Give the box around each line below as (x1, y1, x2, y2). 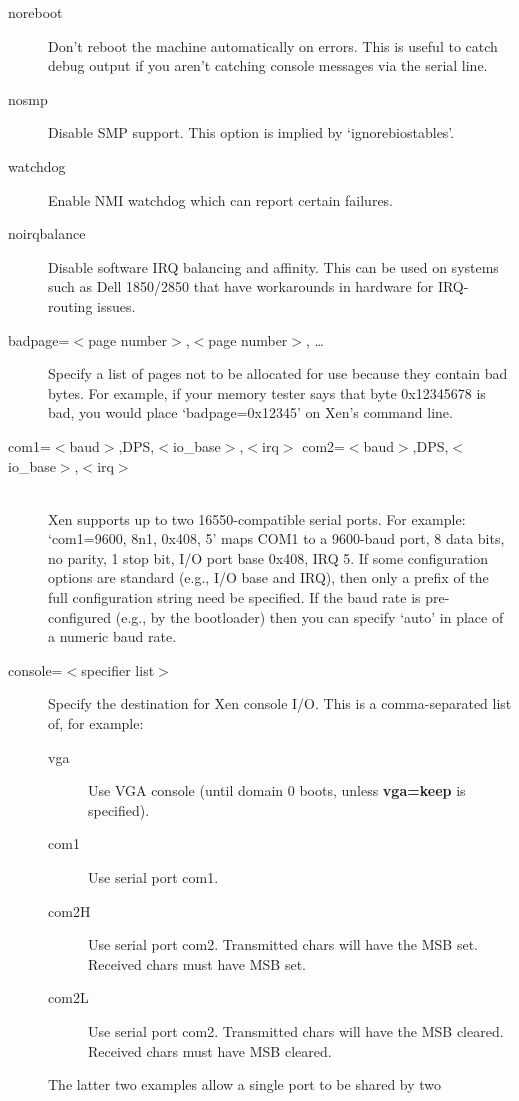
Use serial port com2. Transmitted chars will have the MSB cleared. (88, 1020, 504, 1041)
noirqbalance (8, 223, 86, 244)
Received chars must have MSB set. (88, 953, 306, 974)
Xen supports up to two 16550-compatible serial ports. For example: (48, 508, 466, 529)
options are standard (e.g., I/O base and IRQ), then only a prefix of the (48, 567, 489, 588)
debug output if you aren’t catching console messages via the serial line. (48, 55, 488, 76)
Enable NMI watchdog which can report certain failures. (48, 189, 394, 210)
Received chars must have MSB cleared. (88, 1040, 332, 1061)
